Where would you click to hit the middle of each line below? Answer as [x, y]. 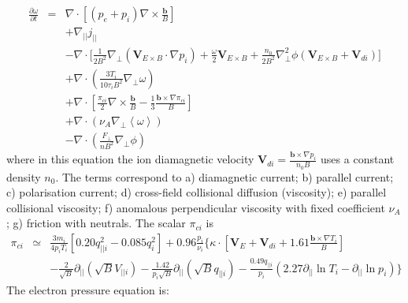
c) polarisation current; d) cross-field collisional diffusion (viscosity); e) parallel [197, 192]
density [24, 176]
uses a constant [358, 159]
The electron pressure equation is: [88, 289]
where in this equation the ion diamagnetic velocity [130, 159]
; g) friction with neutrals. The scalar [96, 223]
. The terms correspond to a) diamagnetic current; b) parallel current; [224, 176]
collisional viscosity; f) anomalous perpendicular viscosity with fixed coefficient [196, 207]
